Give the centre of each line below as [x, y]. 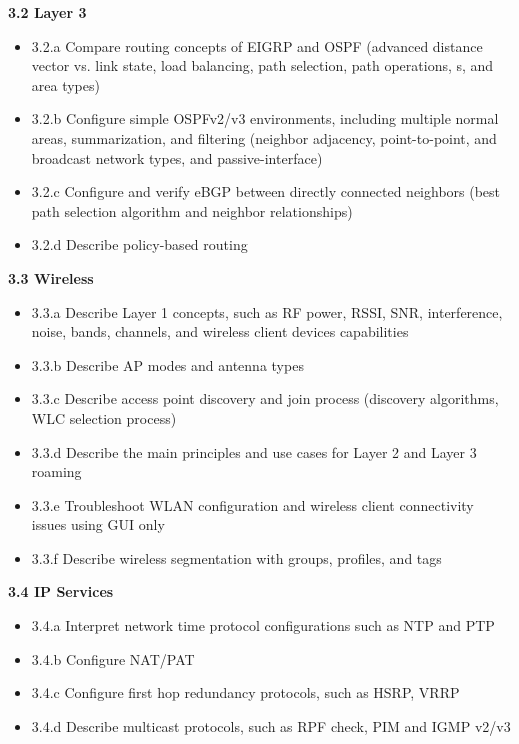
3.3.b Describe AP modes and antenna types [167, 364]
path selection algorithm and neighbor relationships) [192, 210]
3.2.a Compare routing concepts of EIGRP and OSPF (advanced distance [257, 45]
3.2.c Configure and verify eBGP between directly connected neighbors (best [266, 191]
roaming [56, 471]
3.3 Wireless [51, 277]
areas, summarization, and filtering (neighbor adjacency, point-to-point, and [264, 137]
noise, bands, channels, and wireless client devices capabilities [220, 331]
